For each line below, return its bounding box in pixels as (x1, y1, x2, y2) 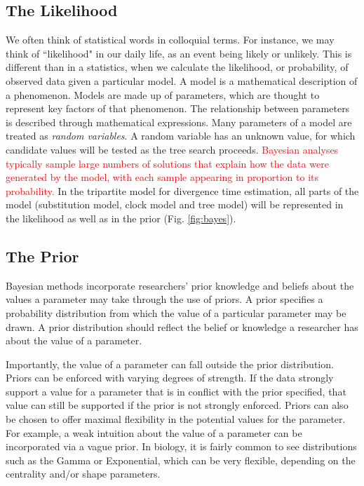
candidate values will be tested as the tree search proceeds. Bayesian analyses (6, 142, 339, 156)
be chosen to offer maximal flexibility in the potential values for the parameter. (6, 412, 346, 426)
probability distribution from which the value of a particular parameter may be (6, 305, 346, 320)
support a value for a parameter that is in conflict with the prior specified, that (6, 384, 346, 398)
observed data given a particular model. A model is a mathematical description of (6, 73, 358, 88)
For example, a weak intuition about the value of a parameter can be (6, 425, 302, 440)
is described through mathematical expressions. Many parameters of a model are (6, 114, 352, 129)
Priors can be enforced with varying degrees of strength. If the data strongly (6, 370, 334, 385)
